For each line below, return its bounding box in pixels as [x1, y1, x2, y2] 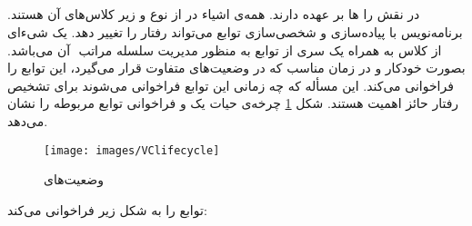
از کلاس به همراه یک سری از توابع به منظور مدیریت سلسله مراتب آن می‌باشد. [7, 40, 442, 59]
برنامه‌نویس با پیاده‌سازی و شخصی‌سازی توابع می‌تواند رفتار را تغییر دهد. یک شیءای [7, 22, 463, 41]
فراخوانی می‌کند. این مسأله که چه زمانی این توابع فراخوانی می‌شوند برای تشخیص [7, 75, 454, 94]
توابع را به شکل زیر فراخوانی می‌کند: [7, 200, 207, 219]
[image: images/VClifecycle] [44, 143, 220, 157]
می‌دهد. [7, 111, 48, 130]
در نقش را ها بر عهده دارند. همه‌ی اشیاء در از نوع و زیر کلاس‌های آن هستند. [7, 5, 420, 24]
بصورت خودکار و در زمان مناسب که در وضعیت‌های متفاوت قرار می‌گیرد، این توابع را [7, 58, 466, 77]
